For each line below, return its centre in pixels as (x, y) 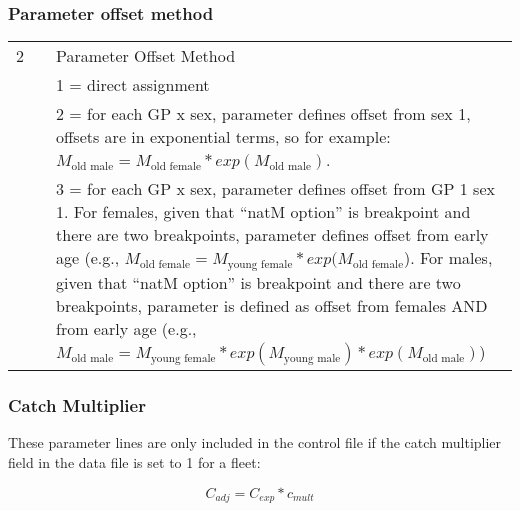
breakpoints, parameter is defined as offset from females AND (272, 306)
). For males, (448, 258)
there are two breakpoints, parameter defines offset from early (272, 235)
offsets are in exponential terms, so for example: (223, 137)
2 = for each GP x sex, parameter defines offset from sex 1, (263, 114)
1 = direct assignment (133, 85)
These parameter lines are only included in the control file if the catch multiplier (255, 442)
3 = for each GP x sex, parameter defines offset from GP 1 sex (275, 189)
